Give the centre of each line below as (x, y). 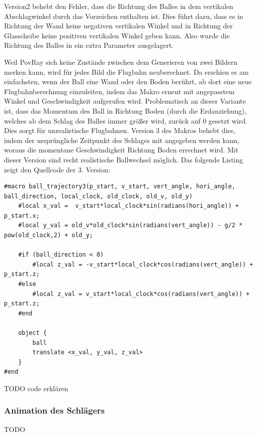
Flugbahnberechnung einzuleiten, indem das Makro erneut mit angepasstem (119, 91)
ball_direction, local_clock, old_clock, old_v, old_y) (98, 196)
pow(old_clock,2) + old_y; (48, 235)
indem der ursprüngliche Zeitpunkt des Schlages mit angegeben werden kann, (122, 140)
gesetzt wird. (228, 120)
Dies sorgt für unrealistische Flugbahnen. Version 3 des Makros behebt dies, (120, 130)
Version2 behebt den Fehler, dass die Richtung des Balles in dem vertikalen (119, 6)
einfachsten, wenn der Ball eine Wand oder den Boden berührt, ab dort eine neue (128, 81)
